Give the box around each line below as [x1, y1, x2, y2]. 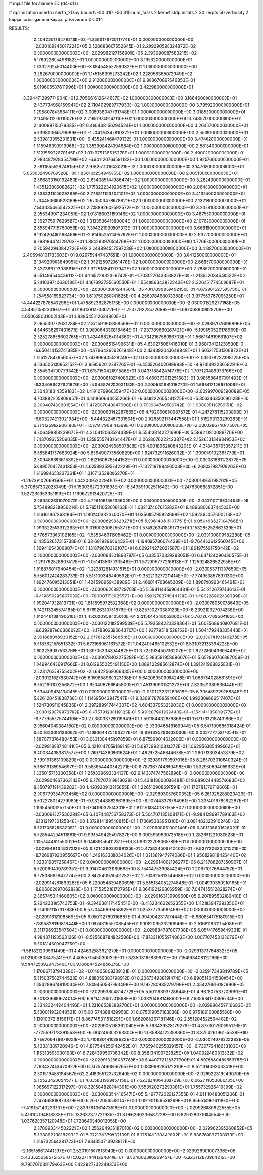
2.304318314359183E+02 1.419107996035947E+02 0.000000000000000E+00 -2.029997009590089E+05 [33, 388, 250, 394]
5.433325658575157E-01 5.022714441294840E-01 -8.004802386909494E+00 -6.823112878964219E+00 [21, 1155, 236, 1160]
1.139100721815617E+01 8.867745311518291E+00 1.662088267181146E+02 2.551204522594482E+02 [33, 1016, 237, 1022]
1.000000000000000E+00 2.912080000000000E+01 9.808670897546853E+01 [33, 77, 195, 83]
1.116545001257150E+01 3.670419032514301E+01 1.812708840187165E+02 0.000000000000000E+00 [33, 805, 241, 810]
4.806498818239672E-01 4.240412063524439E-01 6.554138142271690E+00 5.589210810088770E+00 [33, 429, 243, 435]
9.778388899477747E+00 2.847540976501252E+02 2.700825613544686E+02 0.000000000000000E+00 [33, 873, 250, 879]
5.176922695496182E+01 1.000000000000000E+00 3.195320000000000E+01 [33, 57, 193, 63]
